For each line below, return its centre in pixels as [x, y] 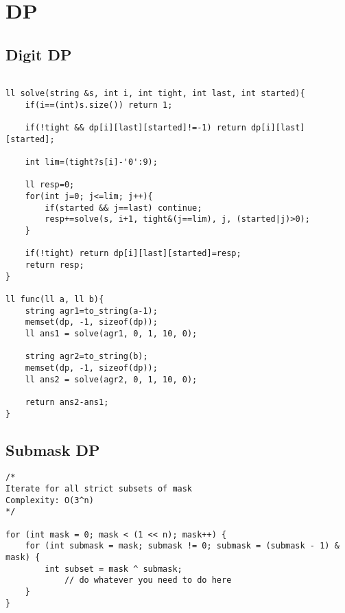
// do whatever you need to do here [148, 580]
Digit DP [39, 54]
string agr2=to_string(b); [86, 357]
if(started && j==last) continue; [123, 208]
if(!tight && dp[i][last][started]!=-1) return [135, 128]
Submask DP [53, 449]
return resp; [55, 265]
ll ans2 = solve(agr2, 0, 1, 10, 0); [111, 379]
